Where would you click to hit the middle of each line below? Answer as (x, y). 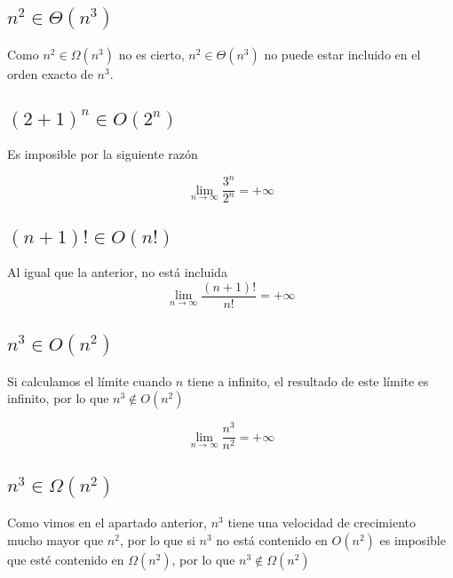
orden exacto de (50, 73)
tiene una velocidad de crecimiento (322, 523)
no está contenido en (272, 539)
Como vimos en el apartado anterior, (107, 523)
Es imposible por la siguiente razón (103, 153)
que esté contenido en (66, 559)
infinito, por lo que (58, 398)
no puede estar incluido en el (342, 54)
